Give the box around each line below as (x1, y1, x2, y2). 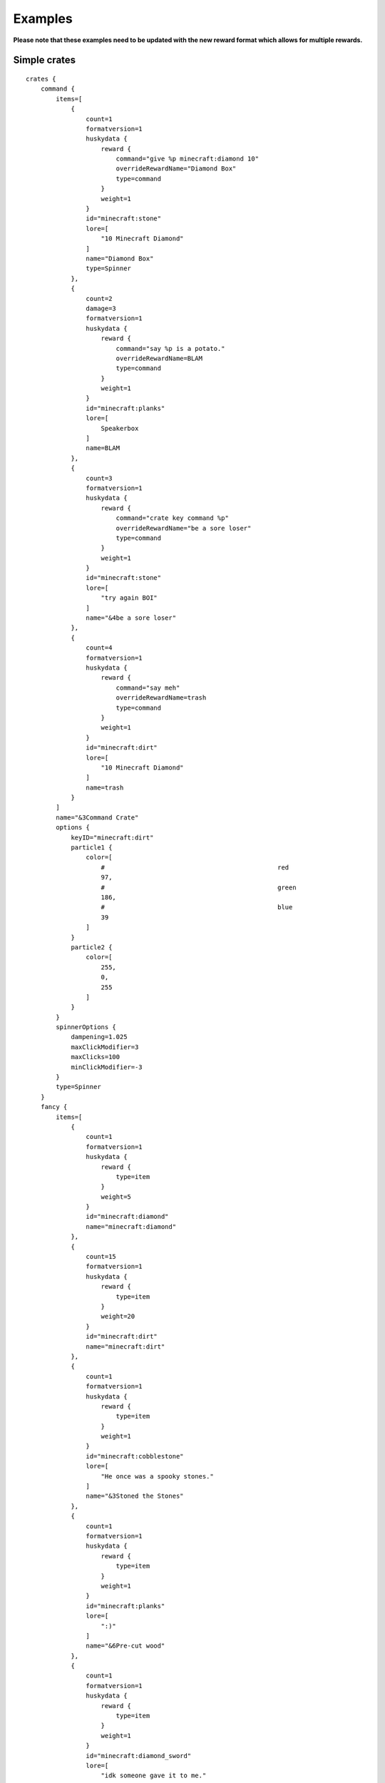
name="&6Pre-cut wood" (86, 1642, 165, 1650)
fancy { (40, 1103, 68, 1111)
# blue (101, 903, 293, 911)
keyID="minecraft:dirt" (71, 833, 154, 842)
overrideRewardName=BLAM (115, 354, 203, 362)
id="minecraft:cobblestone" (86, 1452, 185, 1460)
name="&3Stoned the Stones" (86, 1492, 185, 1501)
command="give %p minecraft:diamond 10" (115, 155, 260, 163)
